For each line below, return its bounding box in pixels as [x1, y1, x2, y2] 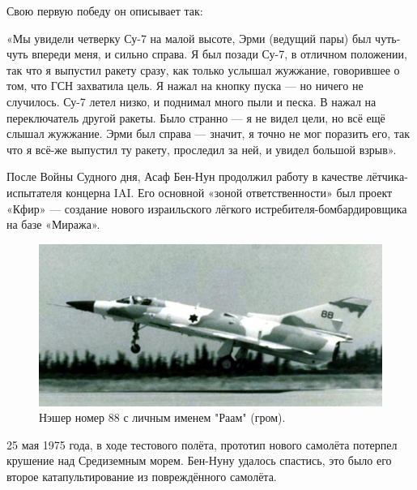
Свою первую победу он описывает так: [6, 2, 203, 19]
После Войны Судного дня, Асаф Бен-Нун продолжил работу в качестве [6, 168, 363, 185]
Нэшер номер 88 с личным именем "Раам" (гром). [39, 409, 286, 426]
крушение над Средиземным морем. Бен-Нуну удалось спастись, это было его [6, 452, 392, 469]
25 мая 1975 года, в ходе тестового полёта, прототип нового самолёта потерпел [6, 436, 398, 453]
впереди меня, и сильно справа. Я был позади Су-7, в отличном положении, [32, 45, 407, 62]
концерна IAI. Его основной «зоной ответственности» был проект [66, 183, 393, 200]
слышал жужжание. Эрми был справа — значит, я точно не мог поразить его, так [6, 125, 411, 142]
